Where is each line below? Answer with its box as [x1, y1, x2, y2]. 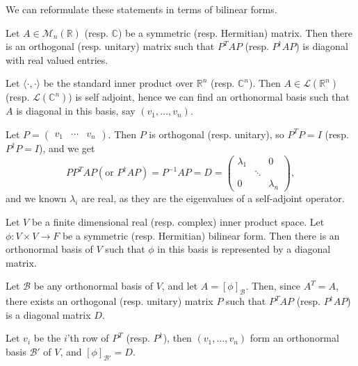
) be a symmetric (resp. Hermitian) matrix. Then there [117, 25, 352, 40]
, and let [161, 278, 198, 293]
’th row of [67, 331, 109, 345]
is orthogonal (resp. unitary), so [149, 126, 284, 141]
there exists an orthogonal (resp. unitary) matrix [6, 294, 213, 308]
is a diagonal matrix [6, 307, 91, 322]
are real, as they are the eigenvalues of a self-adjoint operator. [81, 191, 345, 206]
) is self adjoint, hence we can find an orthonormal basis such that [68, 90, 350, 104]
